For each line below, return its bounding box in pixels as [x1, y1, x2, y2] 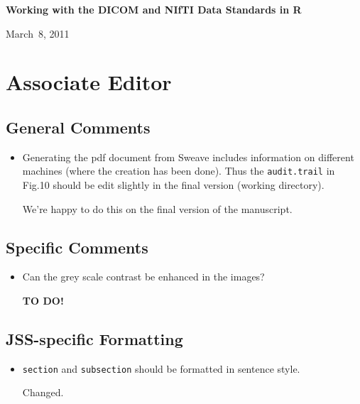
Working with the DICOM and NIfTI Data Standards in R [6, 2, 302, 16]
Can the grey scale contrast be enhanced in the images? [22, 269, 265, 284]
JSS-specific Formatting [6, 327, 183, 349]
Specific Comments [6, 236, 148, 258]
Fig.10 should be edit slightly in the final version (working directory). [22, 178, 324, 192]
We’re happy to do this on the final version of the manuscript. [22, 201, 293, 216]
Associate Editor [6, 67, 172, 97]
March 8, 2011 [6, 26, 70, 40]
